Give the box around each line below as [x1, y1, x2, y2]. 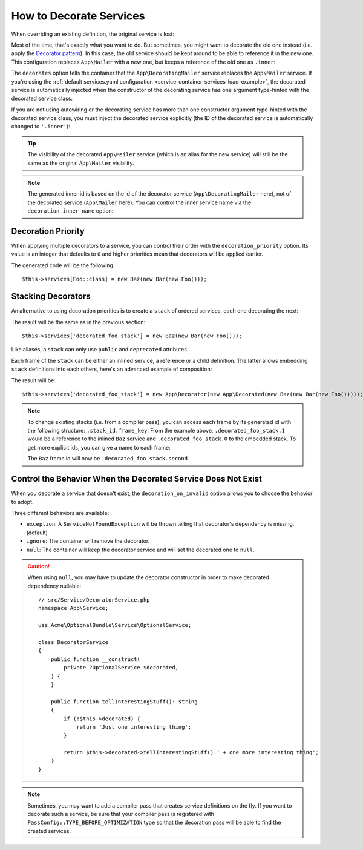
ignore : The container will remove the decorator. [26, 537, 150, 545]
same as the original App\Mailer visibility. [27, 159, 134, 167]
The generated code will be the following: [11, 261, 115, 269]
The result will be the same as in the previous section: [11, 318, 145, 325]
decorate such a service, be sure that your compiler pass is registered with [27, 811, 215, 818]
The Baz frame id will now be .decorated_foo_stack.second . [27, 455, 189, 462]
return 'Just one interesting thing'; [76, 723, 192, 730]
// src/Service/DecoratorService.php [38, 597, 151, 603]
